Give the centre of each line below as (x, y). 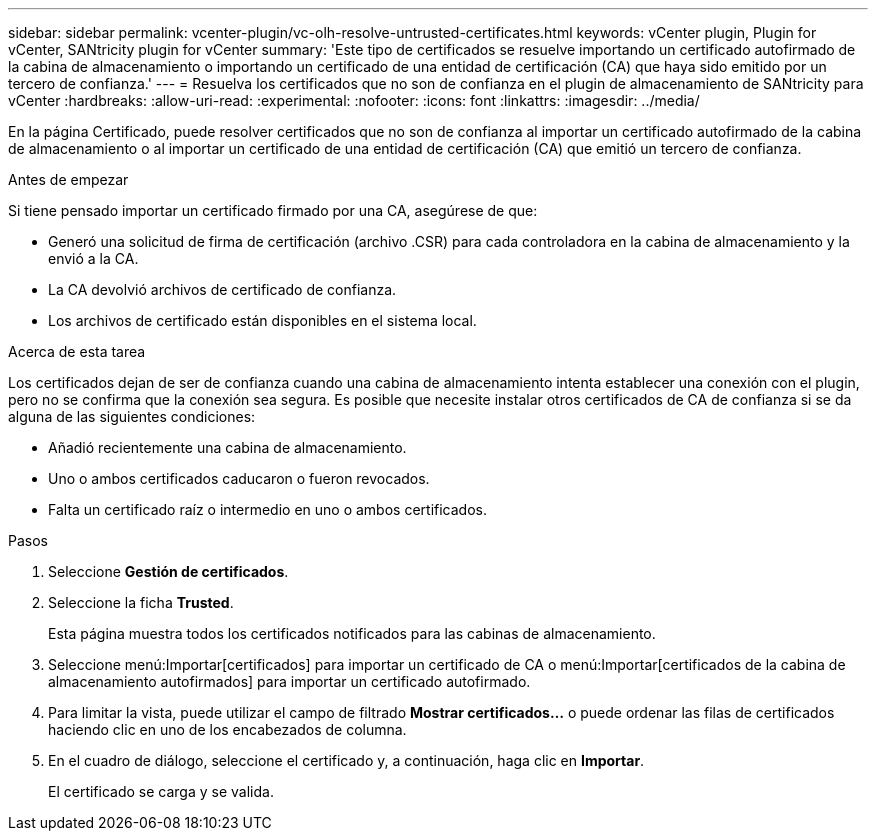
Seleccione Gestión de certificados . (168, 571)
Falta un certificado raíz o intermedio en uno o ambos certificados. (267, 509)
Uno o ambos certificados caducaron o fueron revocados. (239, 478)
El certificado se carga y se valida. (161, 791)
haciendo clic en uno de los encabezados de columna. (227, 729)
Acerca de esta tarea (77, 351)
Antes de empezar (68, 179)
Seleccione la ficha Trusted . (141, 602)
